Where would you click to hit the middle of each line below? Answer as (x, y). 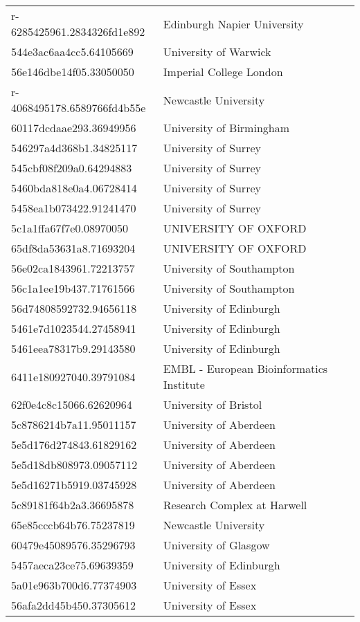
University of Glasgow (216, 545)
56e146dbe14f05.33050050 (73, 72)
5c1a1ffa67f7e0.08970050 (70, 228)
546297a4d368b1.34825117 (74, 148)
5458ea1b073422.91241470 (74, 208)
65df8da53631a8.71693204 (73, 248)
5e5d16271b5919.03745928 (74, 485)
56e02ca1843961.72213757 (73, 268)
